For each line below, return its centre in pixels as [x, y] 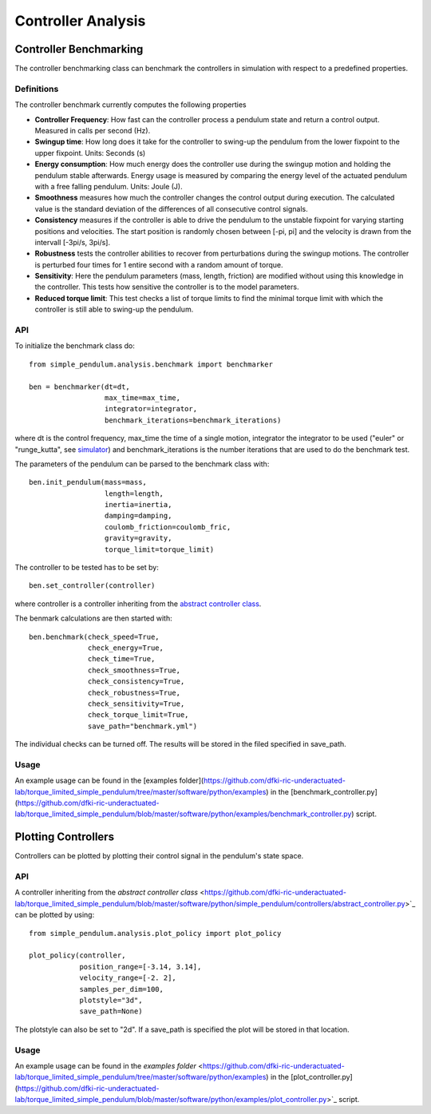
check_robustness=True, [134, 692]
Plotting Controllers [65, 837]
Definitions [37, 89]
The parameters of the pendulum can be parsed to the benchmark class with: [142, 464]
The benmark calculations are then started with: [94, 618]
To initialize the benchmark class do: [75, 346]
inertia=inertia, [138, 505]
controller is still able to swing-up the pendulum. [114, 309]
